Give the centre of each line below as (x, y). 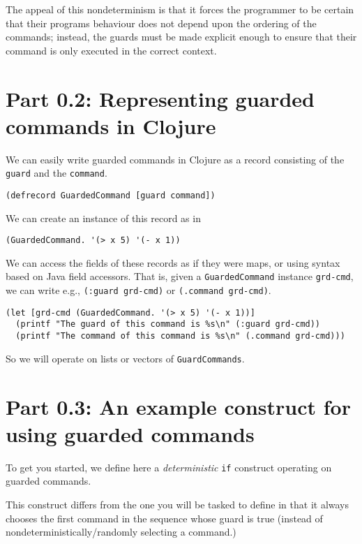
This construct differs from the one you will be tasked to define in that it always (178, 504)
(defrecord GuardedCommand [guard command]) (111, 195)
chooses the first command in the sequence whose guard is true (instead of (164, 518)
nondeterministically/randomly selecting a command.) (121, 532)
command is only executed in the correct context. (111, 50)
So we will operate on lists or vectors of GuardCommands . (125, 358)
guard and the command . (56, 173)
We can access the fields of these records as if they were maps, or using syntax (173, 262)
